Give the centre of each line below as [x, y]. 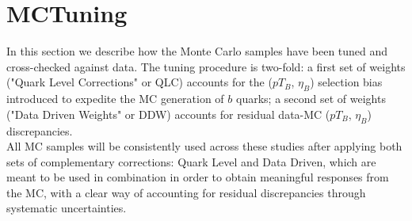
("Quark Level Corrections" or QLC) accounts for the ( [139, 82]
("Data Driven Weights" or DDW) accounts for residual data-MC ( [168, 114]
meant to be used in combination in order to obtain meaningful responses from [198, 177]
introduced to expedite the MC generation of [115, 99]
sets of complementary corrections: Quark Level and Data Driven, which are [191, 161]
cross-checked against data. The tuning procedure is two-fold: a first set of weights [206, 66]
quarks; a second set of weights [311, 99]
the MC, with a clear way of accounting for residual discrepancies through [186, 192]
